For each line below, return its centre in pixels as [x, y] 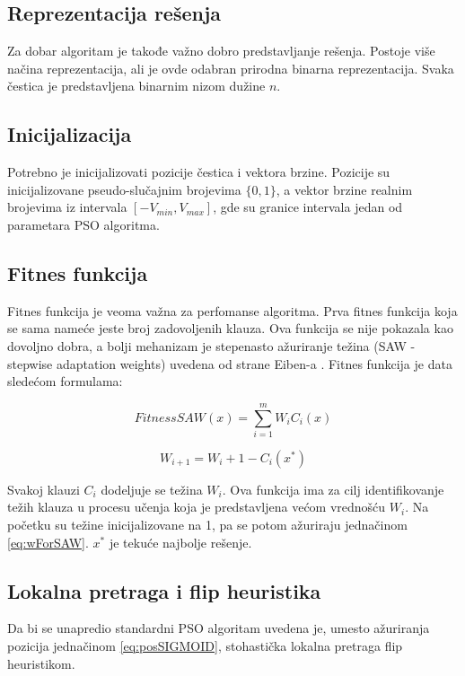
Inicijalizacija [70, 134]
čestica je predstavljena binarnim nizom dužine [136, 86]
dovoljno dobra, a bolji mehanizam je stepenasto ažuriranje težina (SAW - [211, 345]
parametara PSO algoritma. [83, 224]
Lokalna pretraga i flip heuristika [164, 590]
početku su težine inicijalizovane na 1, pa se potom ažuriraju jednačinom [207, 525]
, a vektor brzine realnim [344, 189]
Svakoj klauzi [44, 489]
